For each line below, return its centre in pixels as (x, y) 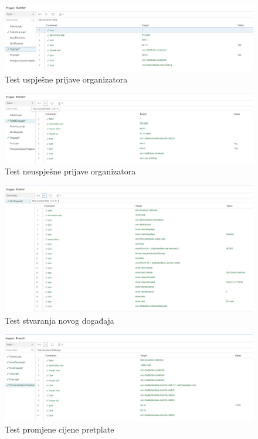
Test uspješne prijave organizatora (66, 79)
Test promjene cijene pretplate (60, 429)
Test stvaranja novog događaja (60, 320)
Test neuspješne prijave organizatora (70, 171)
